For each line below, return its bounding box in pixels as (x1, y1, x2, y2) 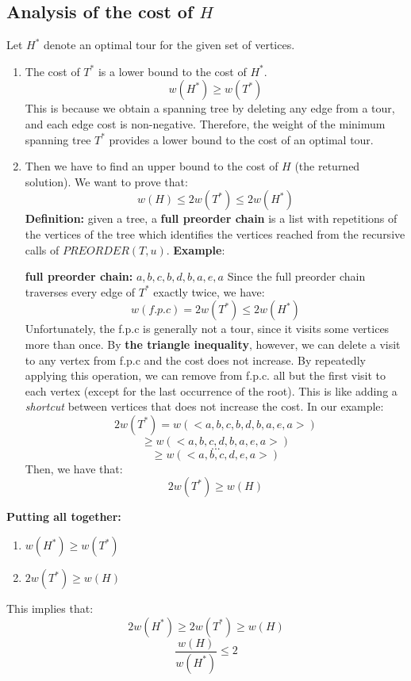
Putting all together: (6, 508, 121, 525)
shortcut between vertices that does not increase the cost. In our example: (25, 398, 384, 415)
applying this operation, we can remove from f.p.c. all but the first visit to (25, 367, 386, 384)
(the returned (294, 158, 360, 174)
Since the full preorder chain (227, 268, 366, 285)
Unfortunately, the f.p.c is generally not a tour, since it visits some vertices (25, 320, 390, 337)
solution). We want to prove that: (25, 173, 188, 189)
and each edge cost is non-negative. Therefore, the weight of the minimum (25, 115, 386, 132)
